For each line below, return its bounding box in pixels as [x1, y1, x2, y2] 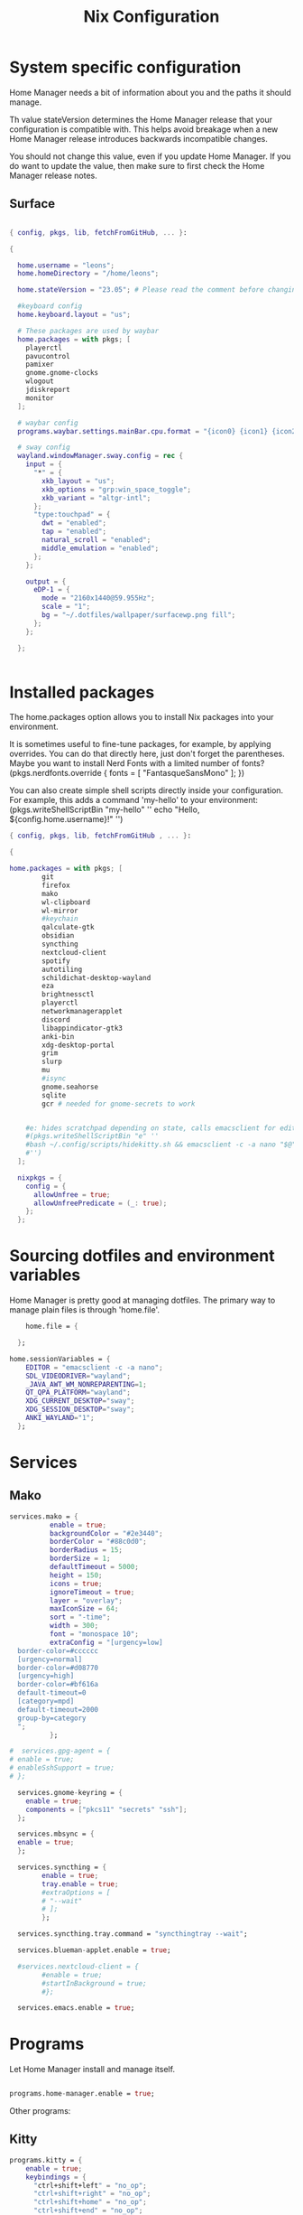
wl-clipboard [41, 897, 91, 907]
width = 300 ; [49, 1622, 99, 1631]
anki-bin [41, 1032, 75, 1041]
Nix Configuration [83, 6, 220, 27]
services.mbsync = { [17, 1829, 95, 1839]
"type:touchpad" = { [32, 510, 111, 519]
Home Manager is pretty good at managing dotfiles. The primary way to [9, 1294, 276, 1306]
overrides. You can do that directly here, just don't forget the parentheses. [9, 748, 286, 760]
